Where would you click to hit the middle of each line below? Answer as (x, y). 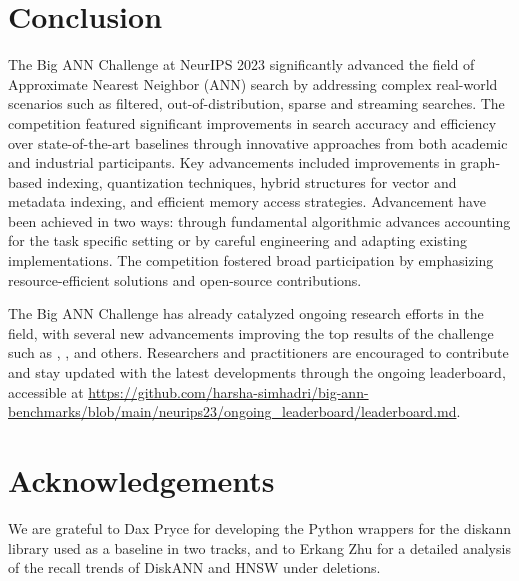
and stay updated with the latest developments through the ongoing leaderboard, (257, 372)
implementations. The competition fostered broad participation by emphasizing (251, 260)
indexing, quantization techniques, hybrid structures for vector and (251, 181)
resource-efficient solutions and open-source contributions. (185, 279)
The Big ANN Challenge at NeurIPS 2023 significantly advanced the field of (241, 64)
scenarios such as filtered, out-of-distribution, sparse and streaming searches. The (256, 103)
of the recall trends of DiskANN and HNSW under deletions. (194, 567)
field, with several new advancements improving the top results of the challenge (251, 332)
